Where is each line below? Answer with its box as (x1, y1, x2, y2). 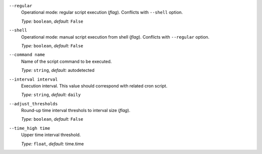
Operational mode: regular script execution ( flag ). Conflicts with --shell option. (21, 10, 183, 15)
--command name (9, 52, 46, 57)
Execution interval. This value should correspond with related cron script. (21, 83, 167, 89)
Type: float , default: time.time (21, 140, 84, 147)
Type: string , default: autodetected (21, 68, 95, 73)
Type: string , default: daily (21, 92, 81, 98)
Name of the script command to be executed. (21, 58, 112, 64)
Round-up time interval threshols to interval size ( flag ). (21, 108, 131, 113)
